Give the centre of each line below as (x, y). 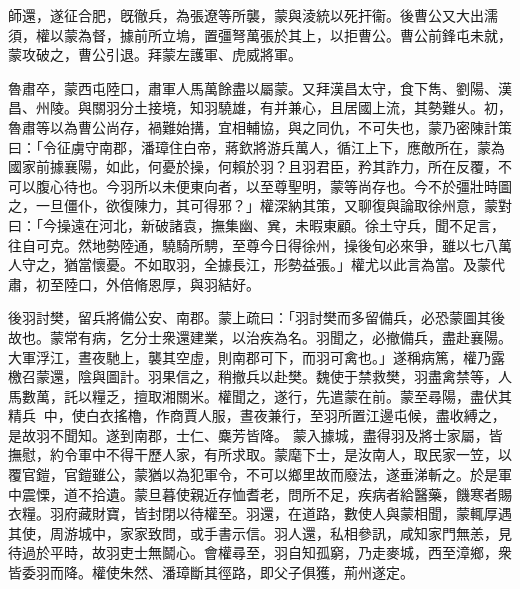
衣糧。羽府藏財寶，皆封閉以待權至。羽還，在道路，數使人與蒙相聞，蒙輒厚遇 (260, 513)
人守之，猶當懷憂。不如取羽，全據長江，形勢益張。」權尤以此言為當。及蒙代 (256, 264)
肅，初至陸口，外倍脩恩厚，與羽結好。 (134, 283)
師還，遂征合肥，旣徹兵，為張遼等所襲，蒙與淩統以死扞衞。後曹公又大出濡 (253, 15)
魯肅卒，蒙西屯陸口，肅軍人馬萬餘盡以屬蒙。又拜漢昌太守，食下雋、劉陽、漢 (260, 87)
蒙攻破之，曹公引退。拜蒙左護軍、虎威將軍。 (155, 54)
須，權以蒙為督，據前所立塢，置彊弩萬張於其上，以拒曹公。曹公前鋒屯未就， (260, 34)
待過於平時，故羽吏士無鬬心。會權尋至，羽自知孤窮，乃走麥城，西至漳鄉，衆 (260, 552)
